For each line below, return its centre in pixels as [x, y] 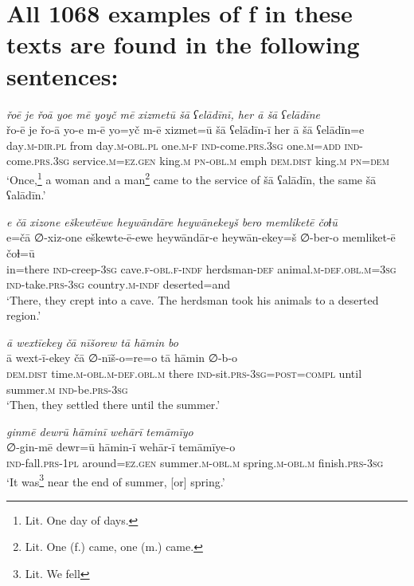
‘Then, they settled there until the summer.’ [113, 405]
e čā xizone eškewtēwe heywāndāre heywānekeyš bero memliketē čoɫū [172, 221]
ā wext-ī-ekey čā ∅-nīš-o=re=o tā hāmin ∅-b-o [122, 358]
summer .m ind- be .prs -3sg [67, 389]
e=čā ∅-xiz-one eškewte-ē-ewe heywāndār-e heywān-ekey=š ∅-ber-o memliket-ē [201, 237]
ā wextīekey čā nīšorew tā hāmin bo [92, 342]
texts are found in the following [183, 44]
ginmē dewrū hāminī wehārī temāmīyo [100, 431]
